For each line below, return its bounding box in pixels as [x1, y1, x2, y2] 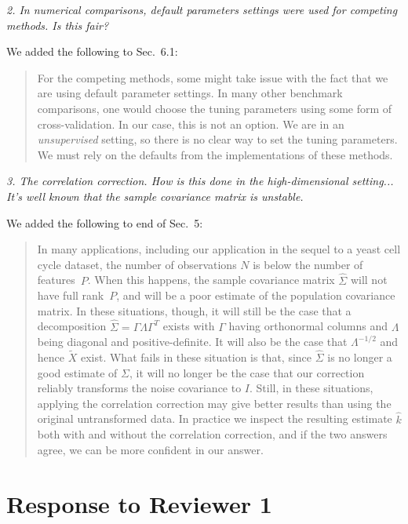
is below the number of [253, 256, 363, 272]
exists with [162, 318, 215, 334]
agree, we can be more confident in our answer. [37, 441, 264, 457]
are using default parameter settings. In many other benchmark [37, 85, 343, 101]
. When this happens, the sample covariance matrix [87, 271, 335, 288]
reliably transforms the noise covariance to [37, 380, 242, 396]
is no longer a [327, 348, 392, 365]
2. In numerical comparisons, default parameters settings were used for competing [6, 2, 398, 17]
